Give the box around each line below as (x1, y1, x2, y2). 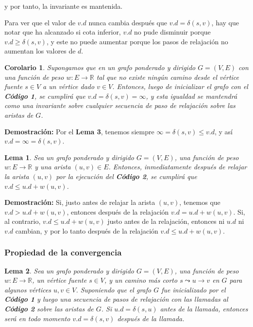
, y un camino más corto (104, 275, 178, 285)
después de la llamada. (117, 313, 185, 323)
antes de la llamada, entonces (160, 304, 248, 314)
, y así (214, 126, 233, 136)
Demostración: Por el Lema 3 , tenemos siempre (4, 126, 154, 136)
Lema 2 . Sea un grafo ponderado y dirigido (4, 265, 134, 275)
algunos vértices (4, 284, 51, 294)
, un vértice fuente (32, 275, 87, 285)
